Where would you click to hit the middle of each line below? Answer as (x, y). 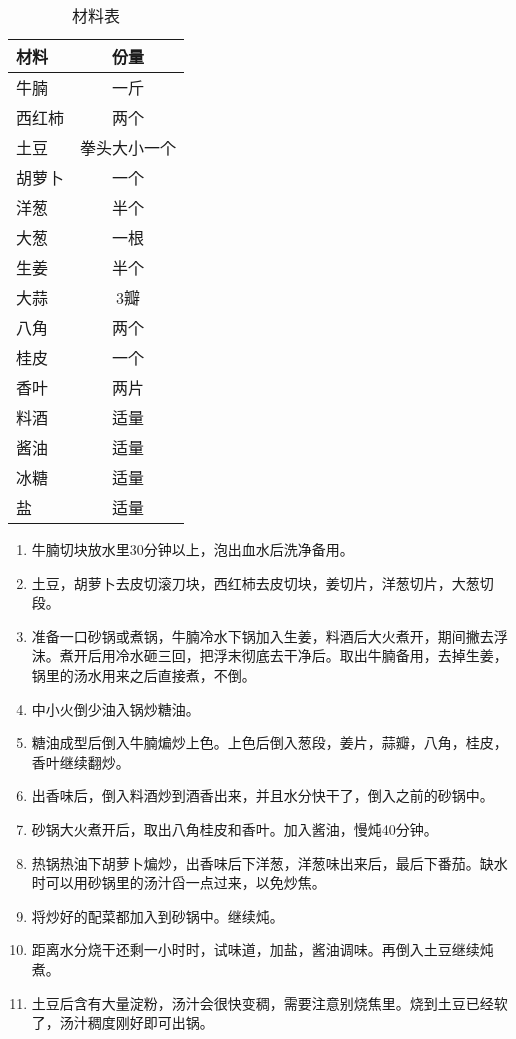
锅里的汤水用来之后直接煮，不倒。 (143, 674)
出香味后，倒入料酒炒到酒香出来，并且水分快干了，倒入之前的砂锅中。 (262, 795)
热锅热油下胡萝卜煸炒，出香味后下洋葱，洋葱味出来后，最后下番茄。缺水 (269, 862)
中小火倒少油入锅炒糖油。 (115, 708)
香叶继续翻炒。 (80, 761)
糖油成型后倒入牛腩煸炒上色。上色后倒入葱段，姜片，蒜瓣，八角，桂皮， (269, 742)
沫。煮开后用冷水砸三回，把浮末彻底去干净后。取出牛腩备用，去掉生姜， (269, 655)
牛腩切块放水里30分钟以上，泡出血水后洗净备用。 (192, 549)
